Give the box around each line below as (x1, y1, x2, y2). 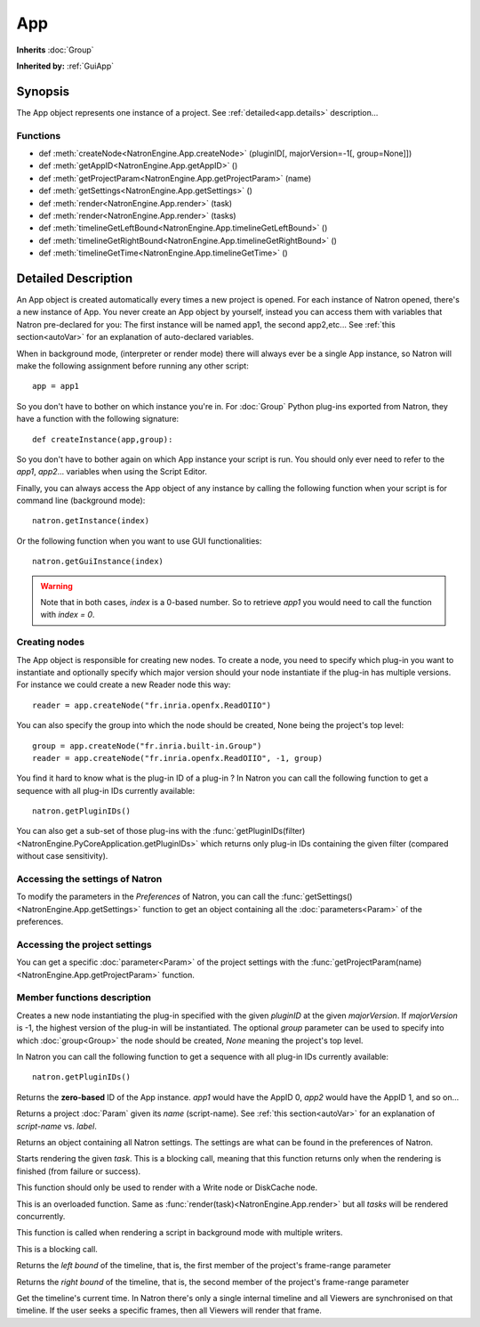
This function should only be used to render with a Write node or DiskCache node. (16, 1182, 318, 1193)
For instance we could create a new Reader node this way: (16, 679, 231, 690)
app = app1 (32, 381, 80, 392)
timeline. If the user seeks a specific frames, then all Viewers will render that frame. (16, 1305, 322, 1316)
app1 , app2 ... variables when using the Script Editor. (16, 466, 208, 477)
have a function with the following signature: (16, 414, 180, 425)
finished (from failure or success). (16, 1166, 141, 1177)
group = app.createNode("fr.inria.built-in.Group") (32, 740, 262, 751)
